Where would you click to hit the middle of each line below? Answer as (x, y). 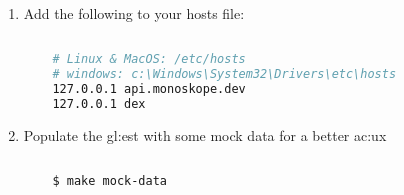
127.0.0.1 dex (99, 104)
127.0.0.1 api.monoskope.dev (149, 89)
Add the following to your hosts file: (134, 13)
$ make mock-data (109, 181)
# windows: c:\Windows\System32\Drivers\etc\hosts (224, 74)
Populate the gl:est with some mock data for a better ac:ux (205, 134)
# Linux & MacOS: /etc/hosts (149, 59)
